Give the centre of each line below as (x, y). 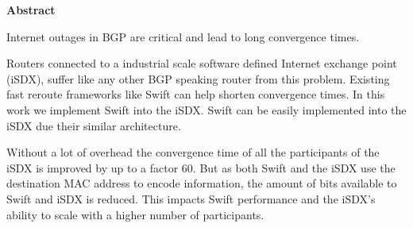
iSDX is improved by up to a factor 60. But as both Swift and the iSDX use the (201, 167)
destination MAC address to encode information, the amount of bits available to (202, 183)
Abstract (31, 10)
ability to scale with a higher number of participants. (135, 214)
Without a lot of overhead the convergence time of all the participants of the (193, 152)
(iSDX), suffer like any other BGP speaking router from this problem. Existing (198, 78)
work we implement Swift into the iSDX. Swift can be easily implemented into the (206, 109)
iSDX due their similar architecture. (94, 125)
